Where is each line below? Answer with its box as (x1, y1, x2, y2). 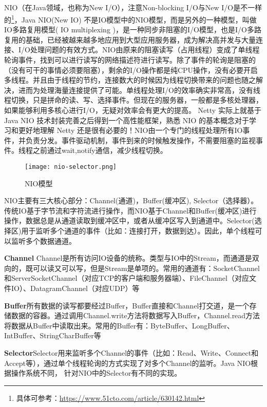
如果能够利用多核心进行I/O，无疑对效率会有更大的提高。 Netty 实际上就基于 (4, 104, 261, 115)
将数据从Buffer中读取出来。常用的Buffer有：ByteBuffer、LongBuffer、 (4, 320, 234, 331)
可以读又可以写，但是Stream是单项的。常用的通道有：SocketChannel (32, 262, 260, 273)
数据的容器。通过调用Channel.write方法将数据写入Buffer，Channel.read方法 (11, 310, 260, 321)
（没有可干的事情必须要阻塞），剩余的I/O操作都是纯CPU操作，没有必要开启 (4, 64, 258, 75)
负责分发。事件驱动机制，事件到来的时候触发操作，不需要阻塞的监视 (25, 134, 256, 145)
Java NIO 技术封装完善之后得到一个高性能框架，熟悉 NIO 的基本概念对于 (4, 114, 249, 125)
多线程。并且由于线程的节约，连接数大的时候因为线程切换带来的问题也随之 (4, 74, 256, 85)
